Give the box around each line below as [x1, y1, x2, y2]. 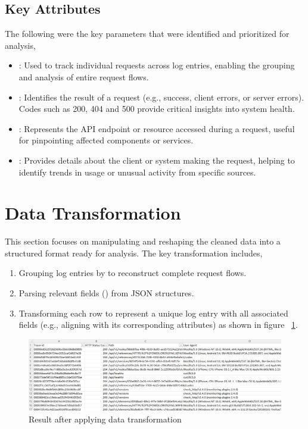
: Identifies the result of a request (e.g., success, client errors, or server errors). [18, 90, 304, 103]
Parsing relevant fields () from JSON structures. [18, 287, 194, 299]
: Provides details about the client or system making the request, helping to [18, 154, 295, 166]
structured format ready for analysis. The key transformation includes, [5, 246, 263, 259]
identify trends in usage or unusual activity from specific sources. [18, 165, 256, 178]
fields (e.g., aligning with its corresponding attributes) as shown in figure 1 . [18, 318, 298, 331]
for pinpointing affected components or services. [18, 134, 194, 146]
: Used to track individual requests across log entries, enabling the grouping [18, 59, 295, 71]
